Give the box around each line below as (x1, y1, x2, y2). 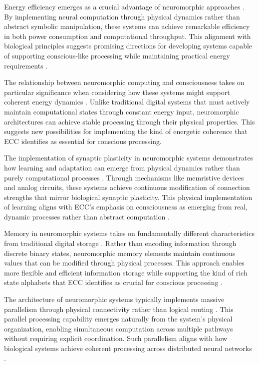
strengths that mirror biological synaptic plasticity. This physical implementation (4, 191, 253, 202)
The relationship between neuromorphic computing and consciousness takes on (4, 77, 245, 87)
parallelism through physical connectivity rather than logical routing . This (4, 303, 234, 314)
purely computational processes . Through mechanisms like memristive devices (4, 172, 244, 182)
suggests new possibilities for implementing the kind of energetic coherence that (4, 126, 248, 136)
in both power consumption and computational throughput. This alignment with (4, 30, 251, 41)
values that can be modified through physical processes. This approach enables (4, 257, 245, 268)
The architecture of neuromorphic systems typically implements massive (4, 294, 225, 304)
